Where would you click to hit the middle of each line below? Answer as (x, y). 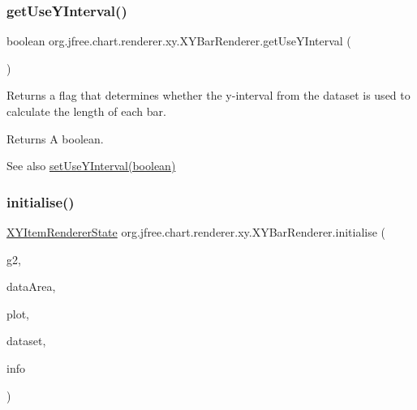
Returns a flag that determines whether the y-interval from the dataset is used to (208, 95)
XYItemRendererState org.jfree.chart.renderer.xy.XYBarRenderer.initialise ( (196, 232)
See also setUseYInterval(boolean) (91, 166)
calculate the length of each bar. (86, 111)
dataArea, (31, 286)
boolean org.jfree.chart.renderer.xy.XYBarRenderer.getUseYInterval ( (179, 41)
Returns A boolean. (55, 138)
